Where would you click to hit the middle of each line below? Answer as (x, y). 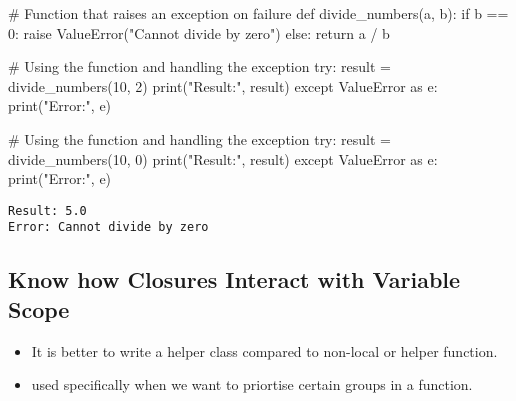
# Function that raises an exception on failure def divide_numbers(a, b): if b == (258, 13)
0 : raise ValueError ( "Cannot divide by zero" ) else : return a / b (199, 32)
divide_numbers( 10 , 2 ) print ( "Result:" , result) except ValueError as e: (223, 85)
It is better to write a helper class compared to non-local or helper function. (264, 350)
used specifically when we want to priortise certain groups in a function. (252, 384)
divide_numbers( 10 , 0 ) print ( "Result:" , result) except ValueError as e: (223, 158)
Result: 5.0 (47, 210)
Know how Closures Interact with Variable (234, 279)
